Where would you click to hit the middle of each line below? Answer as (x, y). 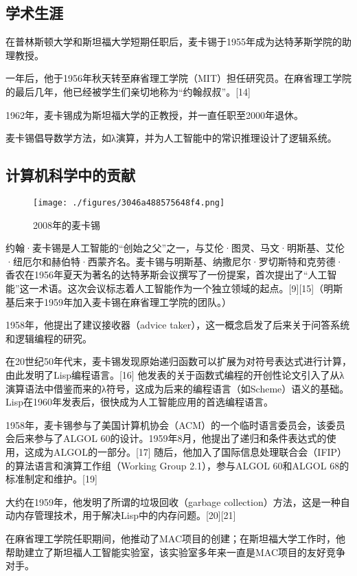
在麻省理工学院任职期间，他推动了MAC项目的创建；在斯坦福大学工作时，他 (176, 538)
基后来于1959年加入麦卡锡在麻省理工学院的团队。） (118, 301)
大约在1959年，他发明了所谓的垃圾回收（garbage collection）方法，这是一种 (173, 501)
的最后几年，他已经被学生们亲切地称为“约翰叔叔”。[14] (128, 91)
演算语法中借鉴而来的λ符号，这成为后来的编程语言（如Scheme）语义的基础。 (177, 388)
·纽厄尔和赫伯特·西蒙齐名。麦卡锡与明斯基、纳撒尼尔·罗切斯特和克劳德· (174, 261)
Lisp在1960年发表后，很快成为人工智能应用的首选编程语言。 (139, 402)
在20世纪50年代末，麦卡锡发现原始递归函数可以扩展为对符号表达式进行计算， (178, 361)
